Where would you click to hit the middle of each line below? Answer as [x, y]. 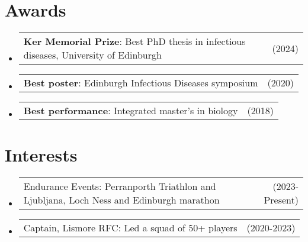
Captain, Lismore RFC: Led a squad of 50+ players [130, 228]
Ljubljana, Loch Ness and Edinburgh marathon [121, 200]
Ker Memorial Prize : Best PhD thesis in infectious [134, 41]
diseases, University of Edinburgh [92, 55]
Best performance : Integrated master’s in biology [131, 111]
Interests [41, 155]
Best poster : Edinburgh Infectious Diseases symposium [141, 83]
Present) [281, 200]
